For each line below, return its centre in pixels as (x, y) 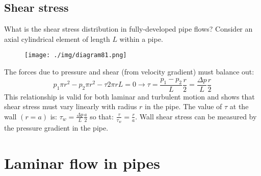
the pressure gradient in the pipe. (56, 128)
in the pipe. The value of (184, 106)
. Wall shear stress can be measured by (196, 116)
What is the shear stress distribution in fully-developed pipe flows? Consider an (128, 29)
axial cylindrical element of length (57, 39)
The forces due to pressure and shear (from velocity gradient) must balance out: (129, 72)
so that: (102, 116)
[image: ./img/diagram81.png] (76, 55)
